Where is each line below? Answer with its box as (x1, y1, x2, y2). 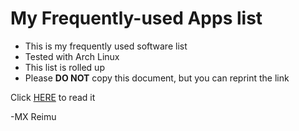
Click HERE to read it (10, 91, 96, 103)
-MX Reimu (10, 110, 57, 122)
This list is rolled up (24, 61, 105, 73)
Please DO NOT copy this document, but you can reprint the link (24, 72, 290, 84)
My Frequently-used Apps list (10, 7, 263, 30)
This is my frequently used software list (24, 40, 188, 52)
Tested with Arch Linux (24, 50, 120, 62)
